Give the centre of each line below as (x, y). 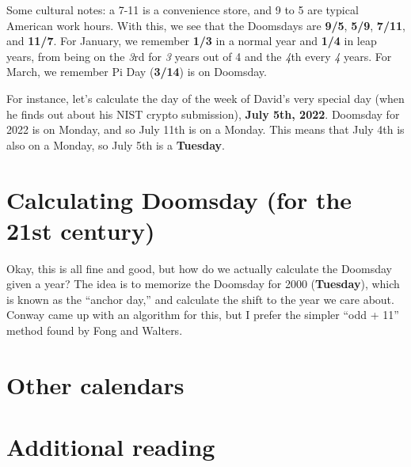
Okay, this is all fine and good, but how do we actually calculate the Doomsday (199, 268)
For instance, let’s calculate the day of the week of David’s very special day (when (205, 98)
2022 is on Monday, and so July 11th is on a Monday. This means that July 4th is (205, 129)
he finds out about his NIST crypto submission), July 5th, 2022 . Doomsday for (203, 114)
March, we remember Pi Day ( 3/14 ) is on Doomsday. (137, 72)
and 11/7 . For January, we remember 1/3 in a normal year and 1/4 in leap (192, 41)
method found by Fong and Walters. (95, 330)
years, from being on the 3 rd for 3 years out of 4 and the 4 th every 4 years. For (199, 56)
